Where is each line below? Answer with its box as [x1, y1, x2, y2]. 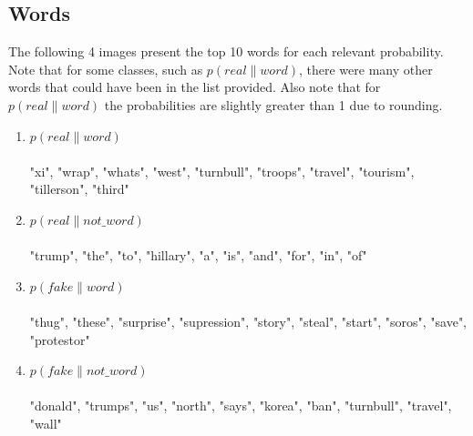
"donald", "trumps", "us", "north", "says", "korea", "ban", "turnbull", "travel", [29, 396, 452, 415]
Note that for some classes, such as [8, 59, 203, 78]
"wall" [29, 413, 62, 432]
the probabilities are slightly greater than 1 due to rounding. [104, 95, 443, 114]
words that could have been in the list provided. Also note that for [8, 77, 381, 96]
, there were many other [298, 59, 433, 78]
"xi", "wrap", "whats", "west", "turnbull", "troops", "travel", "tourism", [29, 161, 415, 180]
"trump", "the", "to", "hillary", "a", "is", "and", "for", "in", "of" [29, 246, 367, 265]
